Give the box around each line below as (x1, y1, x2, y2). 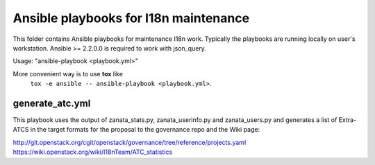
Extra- (338, 116, 357, 124)
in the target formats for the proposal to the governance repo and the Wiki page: (30, 125, 260, 134)
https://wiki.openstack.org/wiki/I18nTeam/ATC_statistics (12, 148, 173, 156)
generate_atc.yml (12, 97, 91, 109)
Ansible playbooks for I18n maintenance (12, 10, 250, 26)
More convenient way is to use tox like (12, 69, 123, 78)
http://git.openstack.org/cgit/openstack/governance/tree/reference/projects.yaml (12, 138, 247, 146)
